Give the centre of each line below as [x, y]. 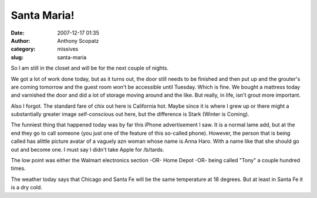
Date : [18, 33]
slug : [17, 57]
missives [68, 49]
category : [23, 49]
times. [18, 168]
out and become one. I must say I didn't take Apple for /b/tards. [87, 149]
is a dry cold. [26, 187]
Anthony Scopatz [78, 40]
